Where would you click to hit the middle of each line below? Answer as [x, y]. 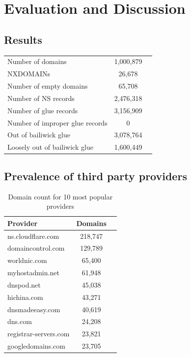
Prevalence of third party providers [95, 176]
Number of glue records [43, 110]
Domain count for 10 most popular [60, 196]
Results [23, 39]
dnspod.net [24, 284]
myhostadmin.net [33, 273]
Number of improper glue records [57, 122]
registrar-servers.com [39, 334]
